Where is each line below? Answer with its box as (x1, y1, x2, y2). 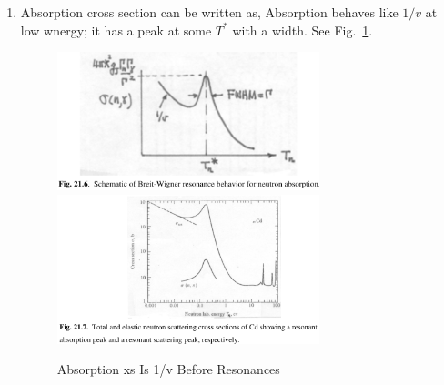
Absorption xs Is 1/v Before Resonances (56, 360, 280, 379)
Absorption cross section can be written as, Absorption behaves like (20, 3, 399, 21)
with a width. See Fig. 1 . (232, 20, 373, 39)
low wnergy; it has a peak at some (20, 20, 212, 39)
